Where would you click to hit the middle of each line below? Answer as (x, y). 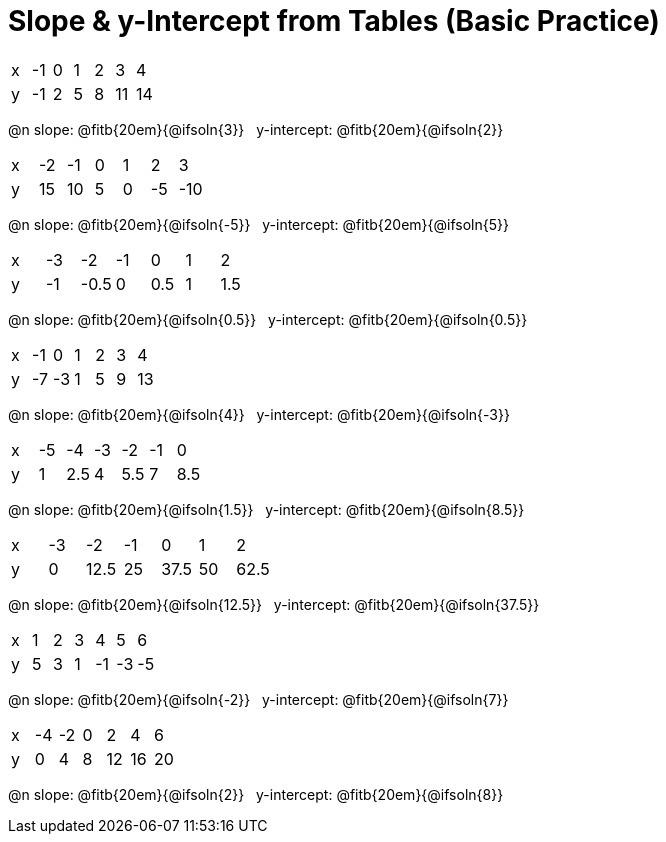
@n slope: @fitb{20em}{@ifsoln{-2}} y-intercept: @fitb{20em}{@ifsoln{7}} (258, 699)
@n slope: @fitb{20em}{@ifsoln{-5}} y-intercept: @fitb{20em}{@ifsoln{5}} (258, 224)
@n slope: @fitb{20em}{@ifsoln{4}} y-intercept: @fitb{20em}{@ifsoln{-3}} (259, 414)
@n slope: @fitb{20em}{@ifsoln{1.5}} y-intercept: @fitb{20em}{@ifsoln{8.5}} (266, 509)
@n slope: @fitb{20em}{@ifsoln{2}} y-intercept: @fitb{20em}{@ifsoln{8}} (256, 794)
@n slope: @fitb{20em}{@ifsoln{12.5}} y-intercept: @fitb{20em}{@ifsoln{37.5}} (274, 604)
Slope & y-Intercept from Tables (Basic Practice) (334, 21)
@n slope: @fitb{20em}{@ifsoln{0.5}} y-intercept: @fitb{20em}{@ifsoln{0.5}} (268, 319)
